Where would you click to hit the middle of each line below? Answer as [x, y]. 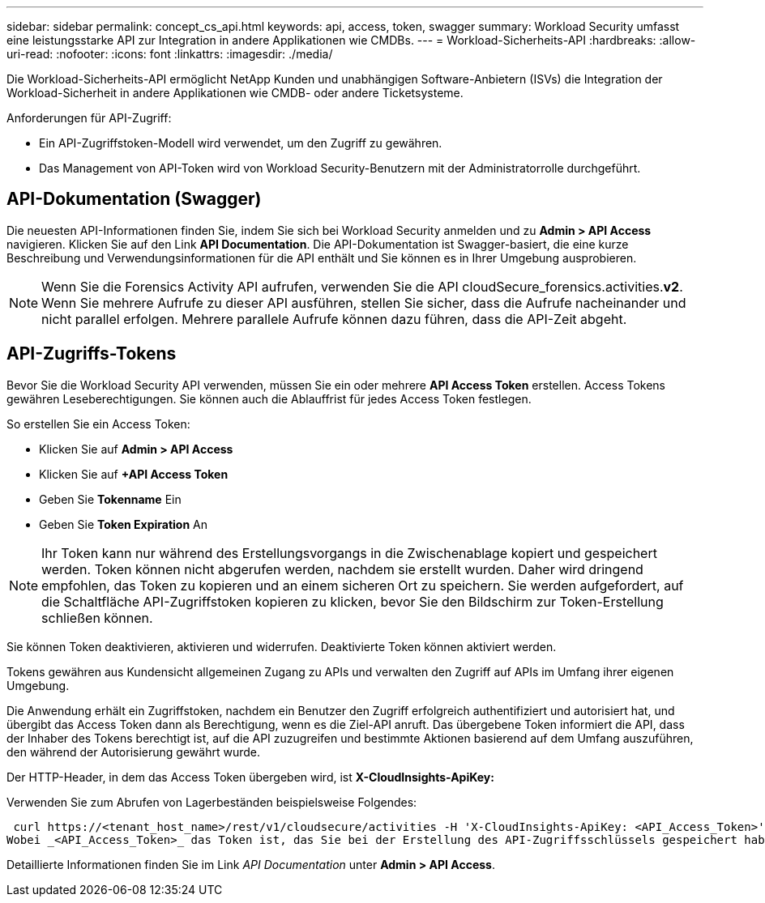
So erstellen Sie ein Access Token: [98, 424]
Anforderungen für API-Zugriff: [89, 118]
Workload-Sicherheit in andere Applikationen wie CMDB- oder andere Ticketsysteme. [235, 93]
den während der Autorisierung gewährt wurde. [133, 752]
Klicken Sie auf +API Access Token [134, 474]
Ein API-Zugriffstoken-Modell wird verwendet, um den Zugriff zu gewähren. [241, 143]
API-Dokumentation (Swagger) [134, 199]
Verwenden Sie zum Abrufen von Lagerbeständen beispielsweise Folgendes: [212, 802]
